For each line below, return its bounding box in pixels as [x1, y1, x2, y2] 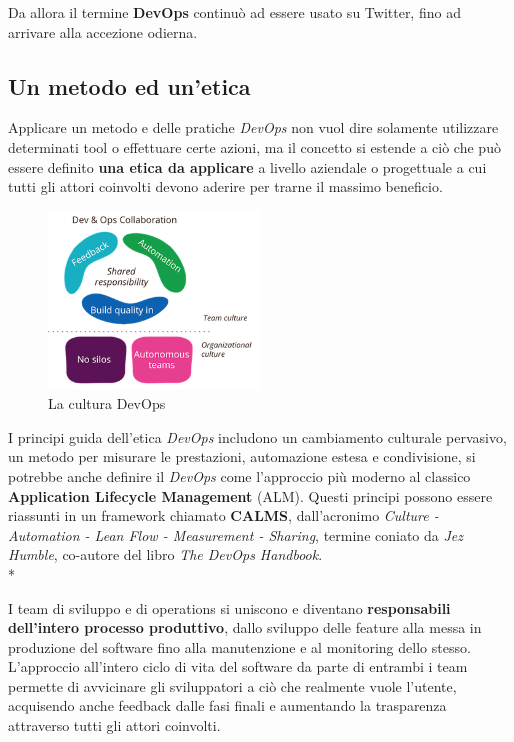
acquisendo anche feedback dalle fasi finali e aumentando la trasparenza [8, 695, 447, 716]
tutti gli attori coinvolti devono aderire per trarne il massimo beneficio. [8, 176, 443, 197]
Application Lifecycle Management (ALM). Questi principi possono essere [8, 485, 493, 506]
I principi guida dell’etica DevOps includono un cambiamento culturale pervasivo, [8, 426, 507, 447]
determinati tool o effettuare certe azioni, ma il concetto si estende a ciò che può [8, 136, 501, 157]
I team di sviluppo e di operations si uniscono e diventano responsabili [8, 597, 451, 618]
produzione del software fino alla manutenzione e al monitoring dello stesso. [8, 636, 471, 657]
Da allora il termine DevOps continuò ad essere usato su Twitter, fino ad [8, 2, 461, 22]
